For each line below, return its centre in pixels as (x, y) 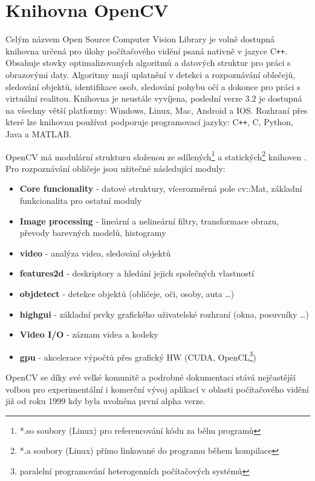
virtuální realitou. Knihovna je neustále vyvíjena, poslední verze (124, 98)
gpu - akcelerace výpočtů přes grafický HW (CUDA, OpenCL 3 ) (138, 356)
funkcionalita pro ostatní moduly (81, 201)
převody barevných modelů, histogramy (93, 233)
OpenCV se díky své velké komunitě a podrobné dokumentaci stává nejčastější (151, 377)
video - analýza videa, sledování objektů (95, 253)
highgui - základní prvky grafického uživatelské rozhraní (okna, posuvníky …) (164, 314)
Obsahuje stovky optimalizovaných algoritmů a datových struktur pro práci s (148, 63)
